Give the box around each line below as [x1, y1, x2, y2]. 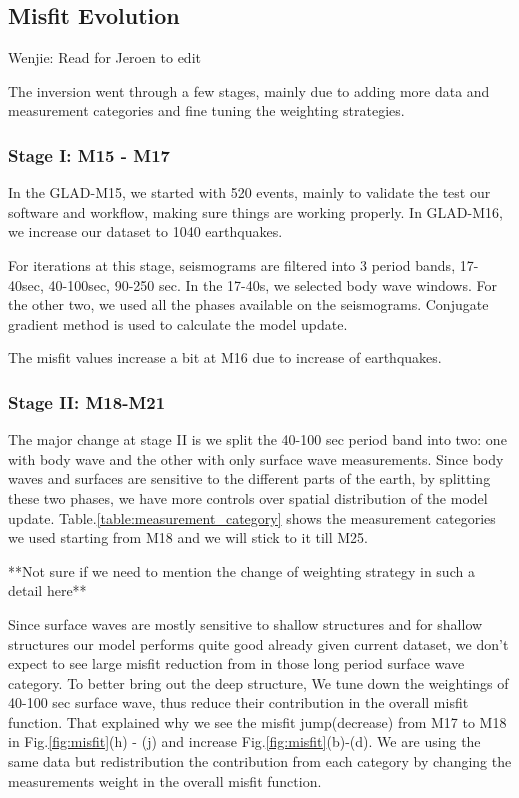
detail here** [8, 580, 87, 601]
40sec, [8, 274, 44, 295]
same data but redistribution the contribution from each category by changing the [8, 751, 512, 772]
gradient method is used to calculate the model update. [8, 313, 348, 334]
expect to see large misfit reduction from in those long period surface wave [8, 653, 465, 674]
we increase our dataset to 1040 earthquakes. [8, 221, 283, 242]
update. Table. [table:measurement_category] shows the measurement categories [8, 507, 496, 528]
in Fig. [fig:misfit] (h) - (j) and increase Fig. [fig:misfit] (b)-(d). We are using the [8, 731, 481, 752]
